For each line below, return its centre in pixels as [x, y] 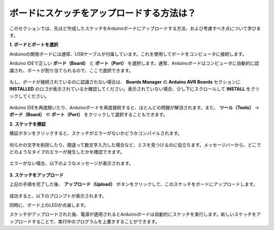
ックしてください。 [29, 96]
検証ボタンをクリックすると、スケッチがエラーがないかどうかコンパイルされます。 [96, 133]
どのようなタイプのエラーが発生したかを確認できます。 [67, 152]
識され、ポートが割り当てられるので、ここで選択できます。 [72, 70]
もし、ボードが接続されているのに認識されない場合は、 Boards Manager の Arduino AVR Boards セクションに [125, 82]
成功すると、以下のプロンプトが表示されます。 [58, 196]
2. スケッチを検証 [28, 124]
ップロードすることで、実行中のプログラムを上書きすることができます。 [84, 221]
